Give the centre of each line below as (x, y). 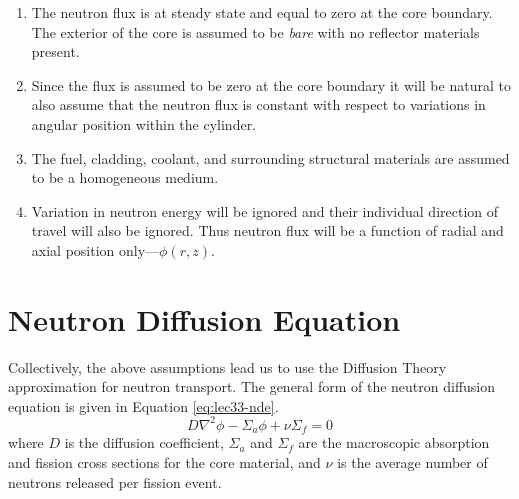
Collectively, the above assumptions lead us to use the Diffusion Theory (227, 366)
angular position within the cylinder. (144, 123)
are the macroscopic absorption (394, 442)
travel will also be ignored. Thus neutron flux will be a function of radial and (267, 230)
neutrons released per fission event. (115, 481)
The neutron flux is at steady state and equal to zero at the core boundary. (262, 12)
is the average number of (412, 461)
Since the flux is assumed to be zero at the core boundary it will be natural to (271, 84)
